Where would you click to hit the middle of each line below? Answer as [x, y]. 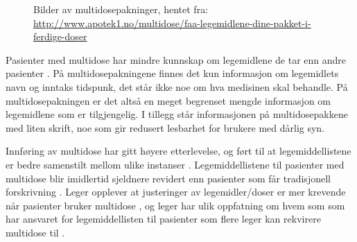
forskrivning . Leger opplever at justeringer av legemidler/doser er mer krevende [176, 192]
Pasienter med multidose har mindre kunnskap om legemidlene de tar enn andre [176, 59]
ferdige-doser [60, 36]
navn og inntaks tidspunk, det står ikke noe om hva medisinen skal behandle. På [177, 86]
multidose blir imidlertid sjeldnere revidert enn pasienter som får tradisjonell [168, 178]
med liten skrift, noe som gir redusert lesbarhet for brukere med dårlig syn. [165, 127]
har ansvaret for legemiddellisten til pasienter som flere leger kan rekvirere [163, 219]
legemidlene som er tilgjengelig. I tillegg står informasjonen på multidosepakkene [177, 114]
